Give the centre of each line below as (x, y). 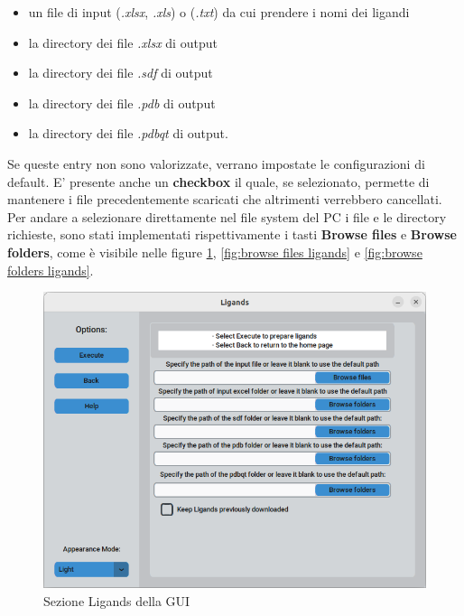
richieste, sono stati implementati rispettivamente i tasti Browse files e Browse (232, 234)
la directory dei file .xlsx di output (123, 42)
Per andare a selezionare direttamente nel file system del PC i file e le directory (227, 216)
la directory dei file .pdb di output (122, 103)
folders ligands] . (51, 270)
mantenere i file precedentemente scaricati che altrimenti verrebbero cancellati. (225, 199)
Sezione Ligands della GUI (117, 600)
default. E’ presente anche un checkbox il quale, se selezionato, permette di (218, 181)
